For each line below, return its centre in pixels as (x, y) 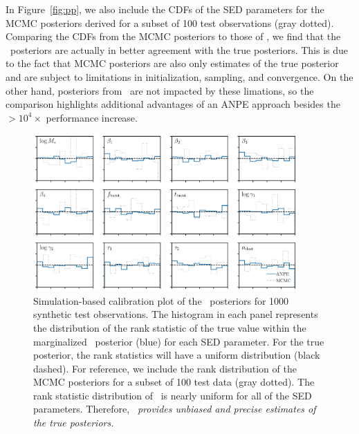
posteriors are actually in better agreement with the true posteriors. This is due (179, 49)
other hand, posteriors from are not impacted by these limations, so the (160, 90)
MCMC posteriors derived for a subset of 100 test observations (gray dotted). (170, 22)
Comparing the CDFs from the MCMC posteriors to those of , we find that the (173, 36)
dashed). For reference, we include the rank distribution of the (165, 368)
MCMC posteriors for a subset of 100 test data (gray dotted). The (174, 382)
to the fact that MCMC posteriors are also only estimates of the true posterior (172, 63)
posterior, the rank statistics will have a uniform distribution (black (177, 355)
